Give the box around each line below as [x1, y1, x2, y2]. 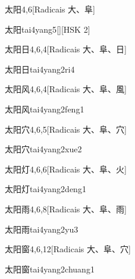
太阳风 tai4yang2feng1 [5, 102, 84, 115]
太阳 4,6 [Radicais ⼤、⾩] [5, 3, 95, 15]
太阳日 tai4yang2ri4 [5, 62, 75, 75]
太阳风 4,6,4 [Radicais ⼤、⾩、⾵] [5, 83, 127, 95]
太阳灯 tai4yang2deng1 [5, 183, 86, 195]
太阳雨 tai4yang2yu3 [5, 222, 79, 235]
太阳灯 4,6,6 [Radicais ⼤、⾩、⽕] [5, 162, 127, 175]
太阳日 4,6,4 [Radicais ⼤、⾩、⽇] [5, 43, 127, 55]
